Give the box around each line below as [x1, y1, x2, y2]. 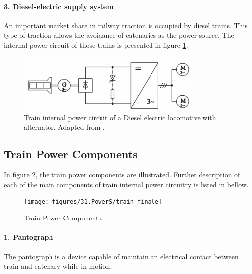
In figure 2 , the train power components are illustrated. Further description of [4, 169, 240, 180]
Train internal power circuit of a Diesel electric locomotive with [24, 112, 216, 122]
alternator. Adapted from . [24, 122, 105, 132]
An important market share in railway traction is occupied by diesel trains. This [4, 20, 248, 30]
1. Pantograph [4, 232, 53, 242]
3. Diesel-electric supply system [4, 1, 114, 11]
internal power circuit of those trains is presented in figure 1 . [4, 39, 188, 50]
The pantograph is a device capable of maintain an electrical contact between [4, 251, 239, 261]
